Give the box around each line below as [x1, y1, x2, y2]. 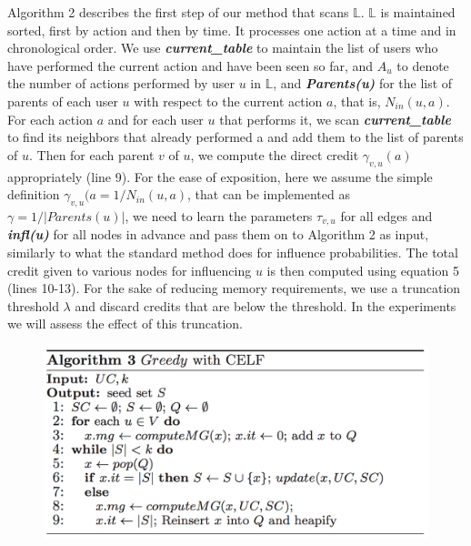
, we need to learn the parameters [125, 206, 313, 225]
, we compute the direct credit [190, 145, 359, 164]
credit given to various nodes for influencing [7, 260, 252, 279]
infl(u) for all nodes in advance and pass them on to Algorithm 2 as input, [7, 225, 429, 244]
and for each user [107, 109, 204, 128]
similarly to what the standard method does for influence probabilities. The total [7, 242, 458, 261]
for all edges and [340, 206, 433, 225]
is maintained [380, 3, 456, 21]
